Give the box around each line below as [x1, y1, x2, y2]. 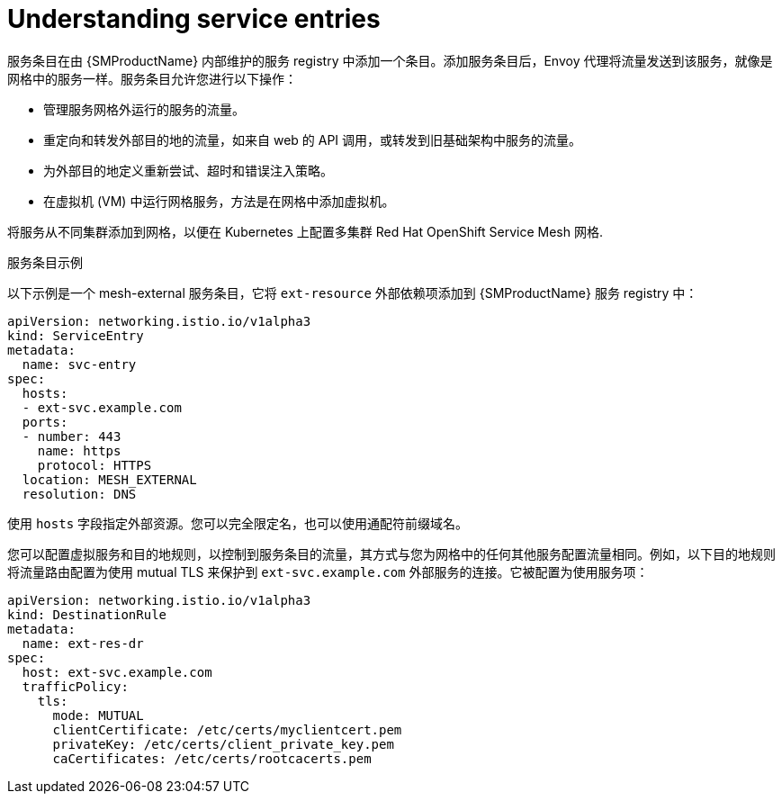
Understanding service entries [7, 4, 381, 34]
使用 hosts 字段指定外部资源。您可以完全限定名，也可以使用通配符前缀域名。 [7, 515, 469, 531]
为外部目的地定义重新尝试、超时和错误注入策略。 [43, 162, 333, 178]
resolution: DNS [22, 486, 137, 501]
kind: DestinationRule [7, 607, 167, 622]
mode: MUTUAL [52, 707, 144, 723]
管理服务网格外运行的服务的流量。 [43, 101, 245, 117]
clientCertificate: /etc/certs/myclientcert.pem [52, 722, 402, 737]
